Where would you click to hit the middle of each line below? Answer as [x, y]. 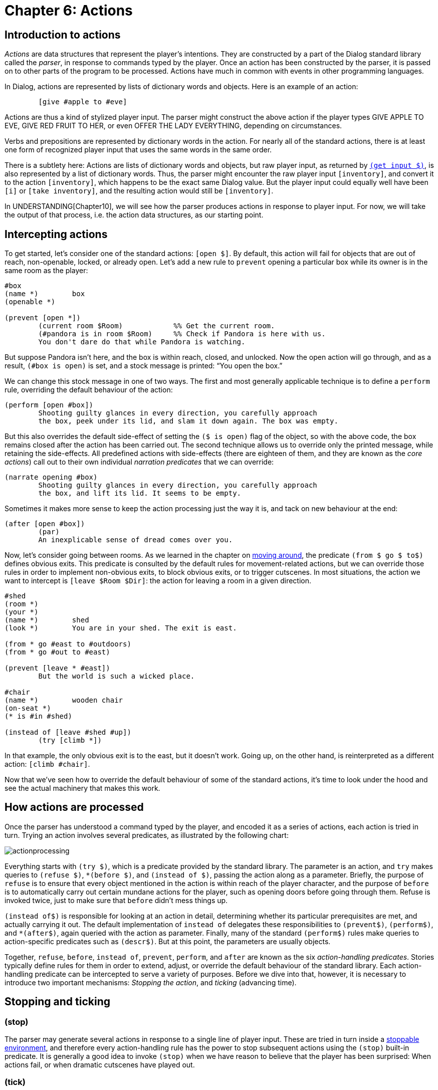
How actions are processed [74, 807]
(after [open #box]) [45, 524]
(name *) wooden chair [64, 700]
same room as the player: [46, 271]
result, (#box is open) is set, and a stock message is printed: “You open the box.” [144, 366]
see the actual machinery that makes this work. [82, 788]
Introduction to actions [63, 35]
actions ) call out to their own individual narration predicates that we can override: [139, 462]
